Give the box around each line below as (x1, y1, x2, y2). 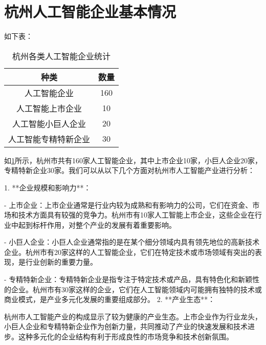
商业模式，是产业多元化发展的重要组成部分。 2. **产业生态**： (4, 294, 215, 305)
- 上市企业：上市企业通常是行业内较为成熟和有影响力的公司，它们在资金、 (4, 199, 253, 210)
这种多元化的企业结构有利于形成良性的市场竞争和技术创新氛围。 (18, 331, 233, 342)
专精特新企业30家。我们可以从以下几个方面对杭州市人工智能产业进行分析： (4, 165, 255, 176)
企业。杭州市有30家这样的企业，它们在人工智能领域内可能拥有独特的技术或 (11, 284, 262, 294)
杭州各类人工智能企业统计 (12, 50, 111, 62)
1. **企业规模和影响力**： (4, 182, 91, 192)
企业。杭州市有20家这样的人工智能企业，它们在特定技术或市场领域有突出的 (4, 246, 255, 257)
